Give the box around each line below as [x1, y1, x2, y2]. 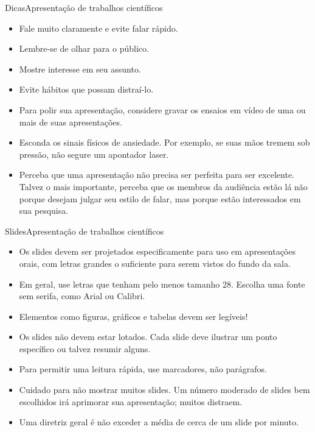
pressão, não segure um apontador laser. [19, 147, 169, 160]
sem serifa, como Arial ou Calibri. [19, 289, 145, 302]
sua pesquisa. [19, 204, 69, 217]
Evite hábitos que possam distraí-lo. [19, 83, 154, 96]
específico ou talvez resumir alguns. [19, 342, 151, 355]
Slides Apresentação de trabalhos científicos [5, 224, 164, 237]
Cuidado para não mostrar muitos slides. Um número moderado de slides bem [19, 383, 310, 396]
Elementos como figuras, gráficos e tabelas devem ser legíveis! [19, 310, 248, 322]
